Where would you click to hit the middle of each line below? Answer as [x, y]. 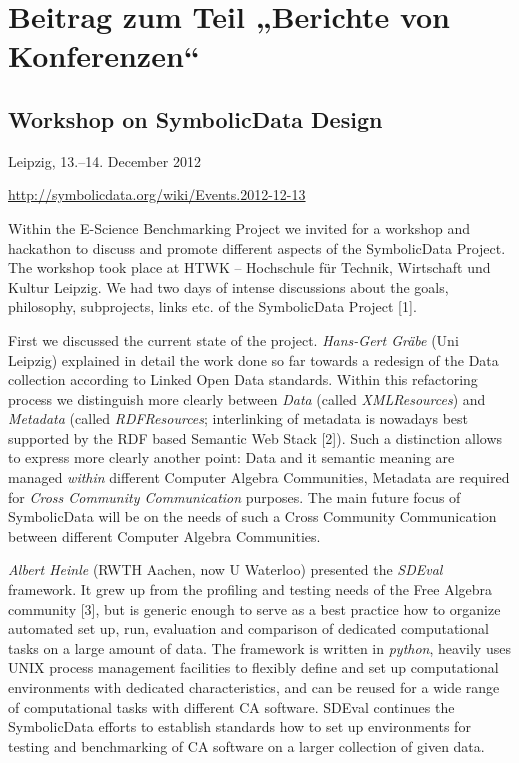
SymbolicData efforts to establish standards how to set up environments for [239, 726]
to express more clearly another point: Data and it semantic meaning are [231, 457]
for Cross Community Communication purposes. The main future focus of [234, 496]
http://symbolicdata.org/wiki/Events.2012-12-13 [157, 194]
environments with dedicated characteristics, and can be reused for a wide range [254, 687]
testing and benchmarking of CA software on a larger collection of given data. [246, 745]
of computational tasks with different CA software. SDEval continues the [231, 706]
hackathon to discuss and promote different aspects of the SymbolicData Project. [257, 247]
